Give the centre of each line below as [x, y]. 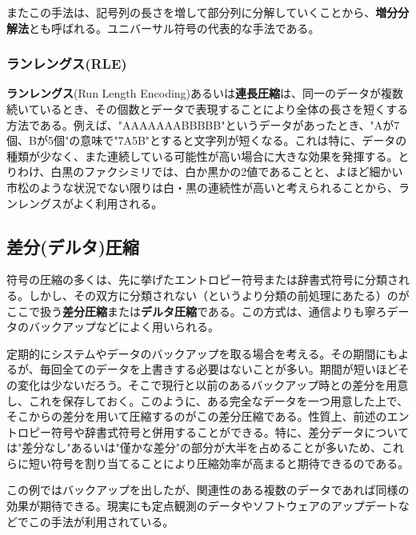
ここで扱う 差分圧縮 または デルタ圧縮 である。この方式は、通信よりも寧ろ [197, 311]
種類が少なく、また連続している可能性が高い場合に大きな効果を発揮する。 [202, 156]
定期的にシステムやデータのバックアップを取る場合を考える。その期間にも [202, 353]
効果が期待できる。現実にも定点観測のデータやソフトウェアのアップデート [202, 506]
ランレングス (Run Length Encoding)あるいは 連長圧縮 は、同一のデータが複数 [205, 93]
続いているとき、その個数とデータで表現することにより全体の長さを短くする [208, 109]
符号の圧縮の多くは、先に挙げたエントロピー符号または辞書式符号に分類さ [202, 279]
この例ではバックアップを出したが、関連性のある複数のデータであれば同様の [208, 490]
